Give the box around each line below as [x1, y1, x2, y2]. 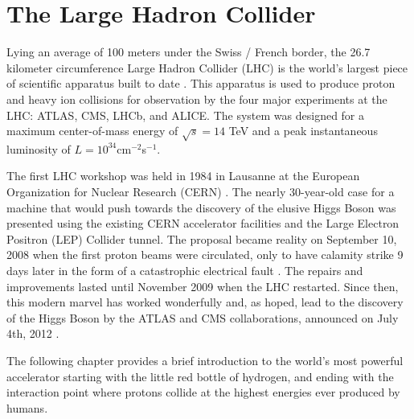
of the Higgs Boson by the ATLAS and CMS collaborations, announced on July [6, 309, 399, 326]
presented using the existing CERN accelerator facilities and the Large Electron [6, 215, 400, 232]
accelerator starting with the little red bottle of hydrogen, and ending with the [6, 368, 394, 384]
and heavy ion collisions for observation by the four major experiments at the [6, 90, 387, 107]
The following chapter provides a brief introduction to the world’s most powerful [6, 351, 404, 368]
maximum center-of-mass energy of [6, 122, 178, 139]
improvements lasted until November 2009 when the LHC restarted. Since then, [6, 277, 399, 294]
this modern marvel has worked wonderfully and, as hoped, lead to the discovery [6, 294, 404, 310]
